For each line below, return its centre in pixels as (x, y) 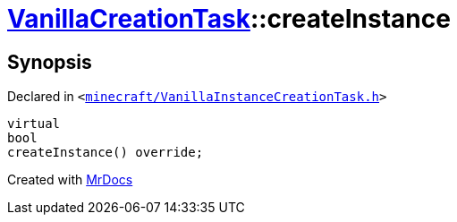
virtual (34, 124)
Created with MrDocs (70, 180)
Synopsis (50, 62)
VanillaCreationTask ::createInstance (229, 19)
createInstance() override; (106, 153)
